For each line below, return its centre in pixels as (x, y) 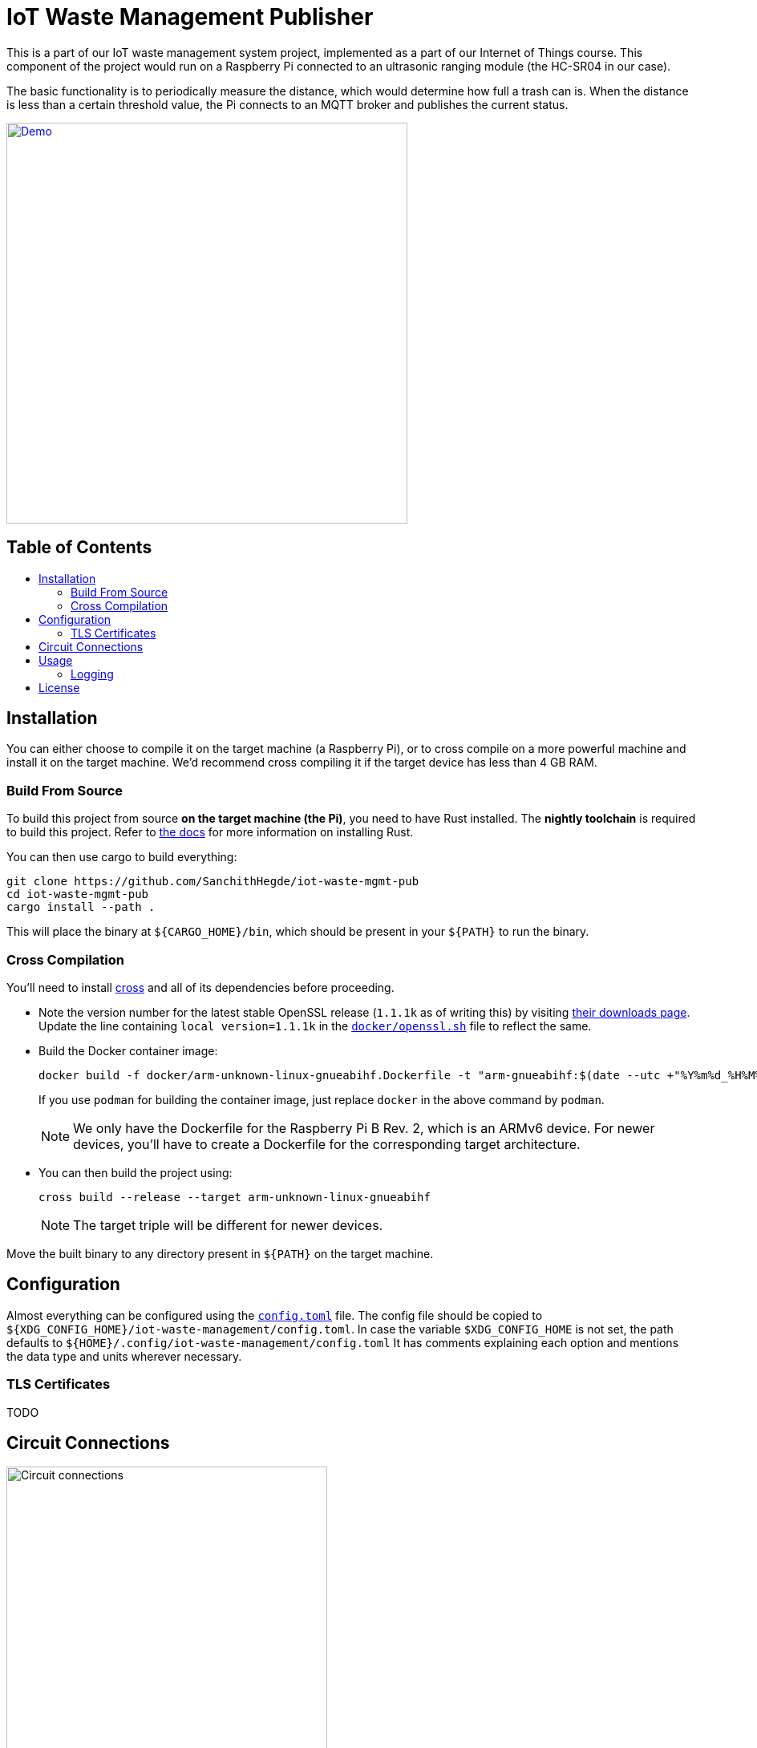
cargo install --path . (81, 907)
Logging (92, 674)
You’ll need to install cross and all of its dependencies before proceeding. (200, 987)
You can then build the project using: (136, 1172)
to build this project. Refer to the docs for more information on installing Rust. (210, 832)
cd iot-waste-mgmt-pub (78, 894)
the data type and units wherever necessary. (124, 1356)
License (59, 687)
